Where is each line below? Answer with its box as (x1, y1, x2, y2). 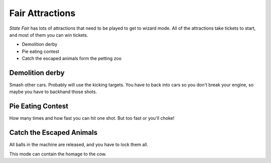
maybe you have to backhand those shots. (9, 89, 97, 95)
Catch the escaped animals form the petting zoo (22, 55, 122, 61)
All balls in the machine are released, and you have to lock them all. (9, 141, 149, 148)
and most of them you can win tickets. (9, 32, 88, 38)
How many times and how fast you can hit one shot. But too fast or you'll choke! (9, 115, 175, 121)
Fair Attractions (9, 8, 76, 19)
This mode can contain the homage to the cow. (9, 151, 107, 157)
